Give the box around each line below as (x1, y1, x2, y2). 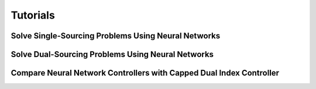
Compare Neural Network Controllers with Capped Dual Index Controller (11, 68, 280, 78)
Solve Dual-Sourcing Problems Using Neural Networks (11, 49, 214, 59)
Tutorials (11, 9, 55, 22)
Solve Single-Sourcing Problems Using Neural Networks (11, 31, 221, 41)
